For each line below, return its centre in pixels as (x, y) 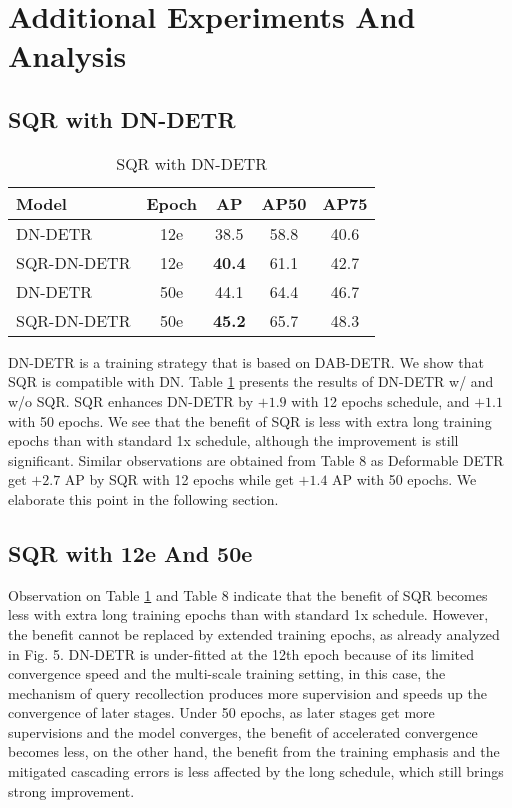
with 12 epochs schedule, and (380, 400)
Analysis (67, 55)
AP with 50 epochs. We (404, 479)
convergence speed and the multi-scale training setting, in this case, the (227, 673)
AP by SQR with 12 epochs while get (179, 479)
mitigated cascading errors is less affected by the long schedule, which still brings (256, 771)
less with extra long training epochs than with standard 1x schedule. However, (248, 614)
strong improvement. (71, 790)
